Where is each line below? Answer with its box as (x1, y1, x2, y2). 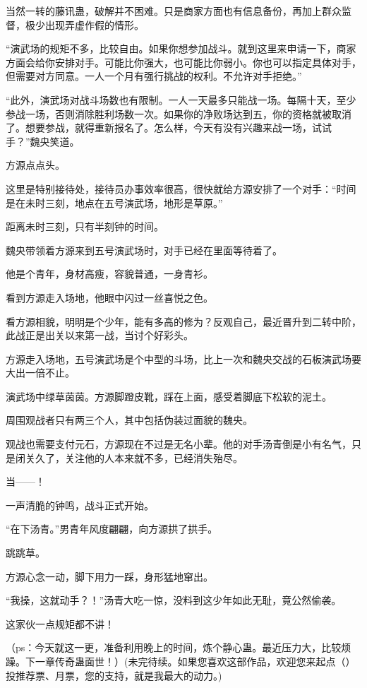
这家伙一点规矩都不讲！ (6, 616, 114, 631)
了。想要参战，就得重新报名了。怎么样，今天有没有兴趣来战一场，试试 (6, 120, 332, 135)
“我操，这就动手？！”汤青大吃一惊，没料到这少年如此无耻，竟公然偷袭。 (6, 593, 342, 607)
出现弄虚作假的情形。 (44, 17, 144, 32)
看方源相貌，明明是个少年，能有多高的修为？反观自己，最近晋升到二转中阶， (6, 314, 361, 328)
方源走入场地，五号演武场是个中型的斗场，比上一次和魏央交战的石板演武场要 (6, 351, 361, 366)
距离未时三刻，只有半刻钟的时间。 (6, 219, 164, 234)
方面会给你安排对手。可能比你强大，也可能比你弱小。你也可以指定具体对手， (6, 54, 361, 69)
